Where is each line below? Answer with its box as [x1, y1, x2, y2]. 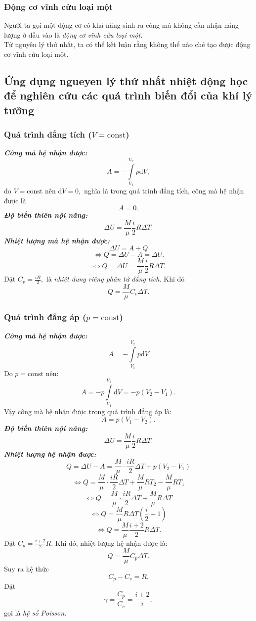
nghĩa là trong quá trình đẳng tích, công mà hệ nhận [84, 185, 244, 195]
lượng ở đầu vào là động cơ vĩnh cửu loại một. [4, 29, 143, 40]
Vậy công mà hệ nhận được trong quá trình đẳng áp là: [4, 406, 172, 416]
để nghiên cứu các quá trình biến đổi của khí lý [4, 88, 253, 103]
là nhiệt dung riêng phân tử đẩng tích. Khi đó [46, 274, 185, 284]
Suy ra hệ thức [4, 564, 49, 574]
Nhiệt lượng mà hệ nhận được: [4, 235, 110, 245]
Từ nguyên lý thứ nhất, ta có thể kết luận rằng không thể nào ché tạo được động [4, 39, 251, 49]
